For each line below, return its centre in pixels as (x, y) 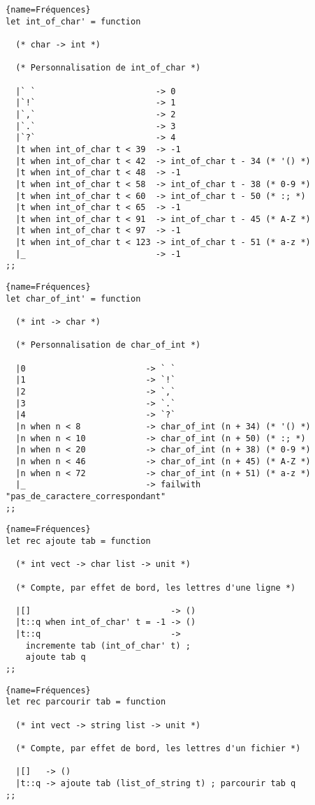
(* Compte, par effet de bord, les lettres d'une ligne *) (156, 588)
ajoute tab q (56, 657)
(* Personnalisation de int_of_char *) (108, 68)
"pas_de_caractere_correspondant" (86, 496)
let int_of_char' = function (73, 21)
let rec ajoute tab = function (78, 541)
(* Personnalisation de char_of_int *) (108, 345)
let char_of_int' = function (73, 298)
